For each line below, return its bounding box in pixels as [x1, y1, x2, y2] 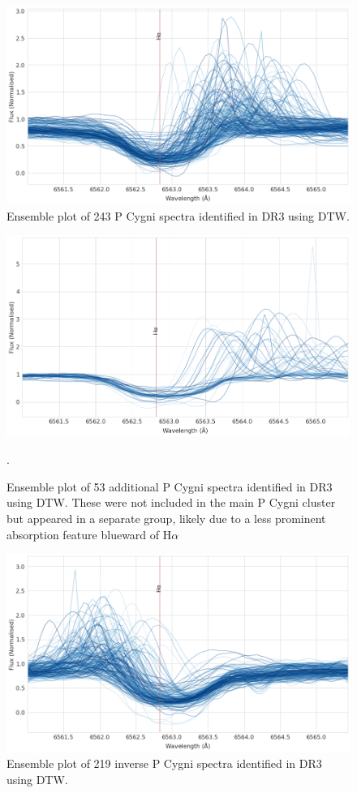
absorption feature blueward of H [6, 525, 172, 542]
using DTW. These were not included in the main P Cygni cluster [6, 494, 336, 511]
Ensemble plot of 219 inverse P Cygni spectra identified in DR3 [6, 755, 322, 772]
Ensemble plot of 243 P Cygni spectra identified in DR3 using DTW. [6, 207, 350, 224]
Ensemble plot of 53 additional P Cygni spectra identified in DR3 [6, 478, 333, 495]
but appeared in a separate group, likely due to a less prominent [6, 510, 326, 527]
